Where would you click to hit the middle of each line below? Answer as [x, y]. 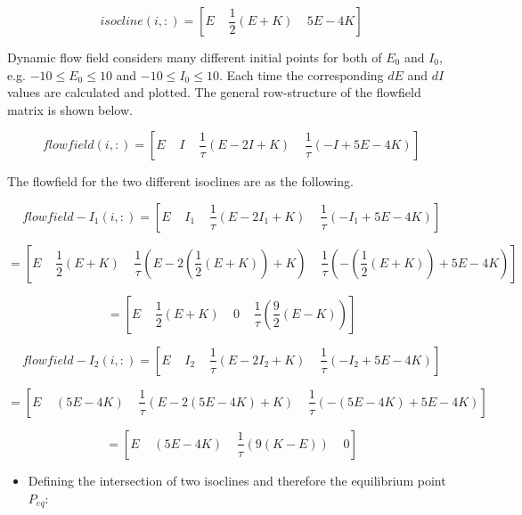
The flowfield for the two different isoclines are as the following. [180, 181]
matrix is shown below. [70, 109]
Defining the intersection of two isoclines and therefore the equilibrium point [237, 480]
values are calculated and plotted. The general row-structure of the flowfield [214, 92]
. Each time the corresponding [301, 74]
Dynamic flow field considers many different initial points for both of [195, 57]
